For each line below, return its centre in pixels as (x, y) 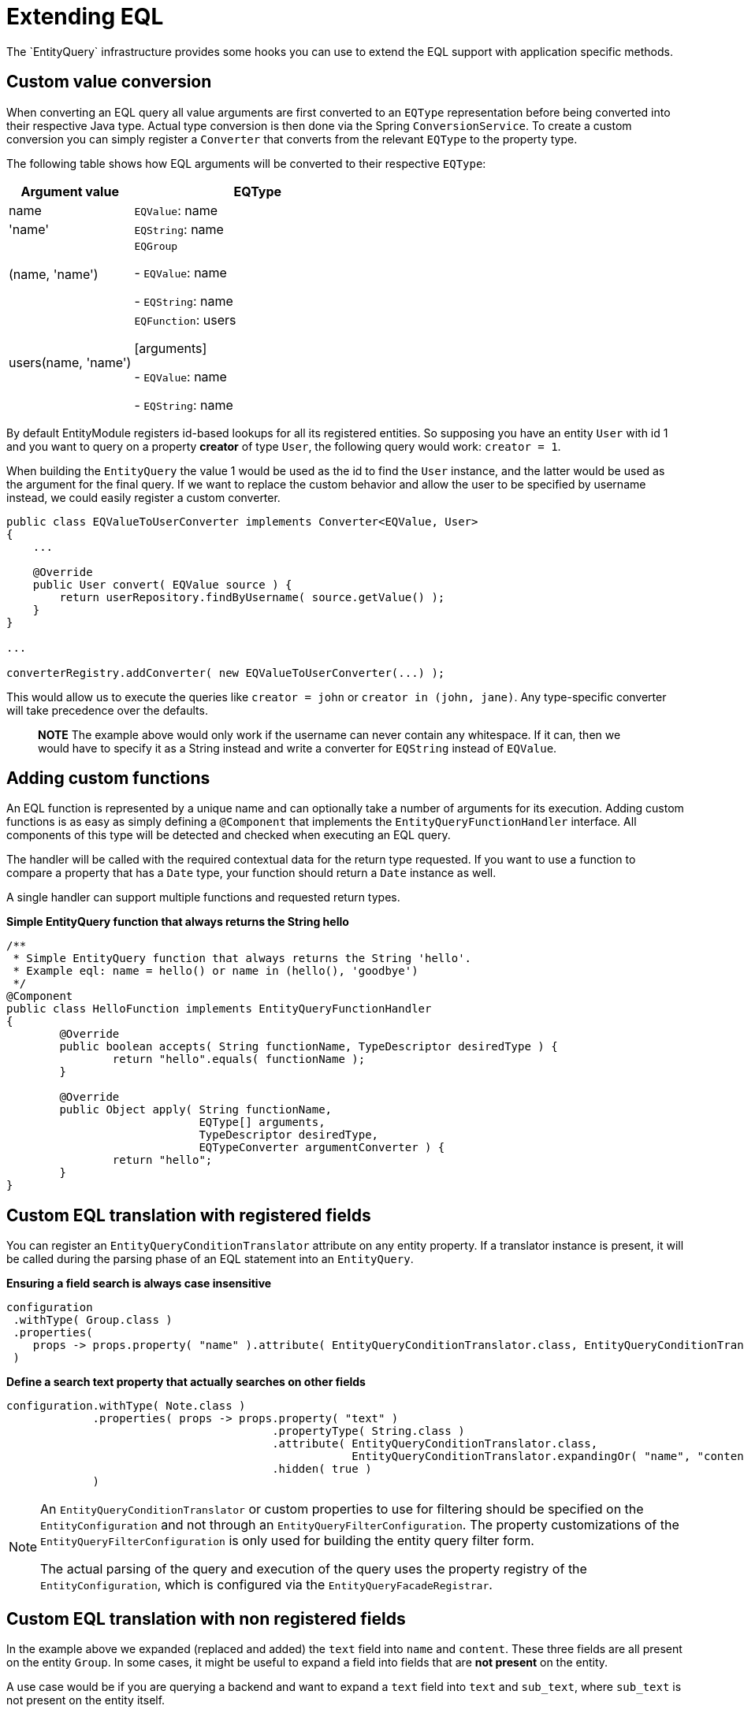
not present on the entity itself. (86, 1700)
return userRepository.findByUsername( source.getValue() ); (252, 597)
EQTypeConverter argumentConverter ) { (322, 1148)
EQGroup (156, 246)
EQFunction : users (185, 320)
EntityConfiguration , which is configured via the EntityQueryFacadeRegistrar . (266, 1585)
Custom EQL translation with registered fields (189, 1215)
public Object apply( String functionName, (196, 1110)
